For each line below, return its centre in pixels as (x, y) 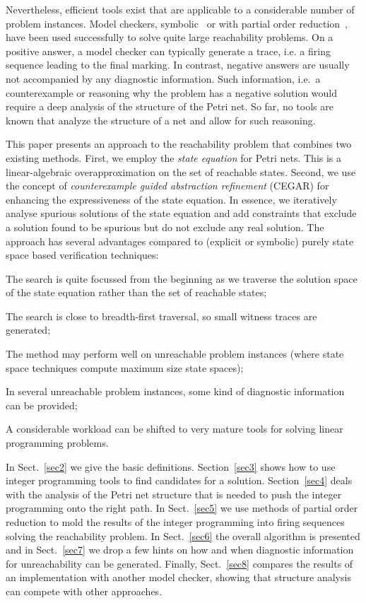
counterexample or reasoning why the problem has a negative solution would (171, 92)
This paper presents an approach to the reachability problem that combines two (179, 144)
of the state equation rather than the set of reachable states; (136, 292)
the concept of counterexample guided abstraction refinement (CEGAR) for (167, 186)
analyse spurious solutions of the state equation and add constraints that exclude (181, 213)
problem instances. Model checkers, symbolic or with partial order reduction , (177, 23)
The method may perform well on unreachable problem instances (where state (175, 354)
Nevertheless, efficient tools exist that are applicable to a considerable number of (180, 9)
